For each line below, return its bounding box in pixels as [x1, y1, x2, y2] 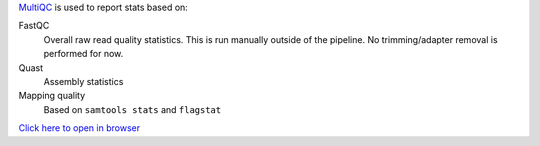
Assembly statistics [43, 75, 124, 87]
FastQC [18, 20, 50, 32]
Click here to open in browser [18, 122, 140, 134]
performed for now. [43, 48, 124, 60]
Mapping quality [18, 90, 86, 102]
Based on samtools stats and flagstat [43, 103, 222, 115]
